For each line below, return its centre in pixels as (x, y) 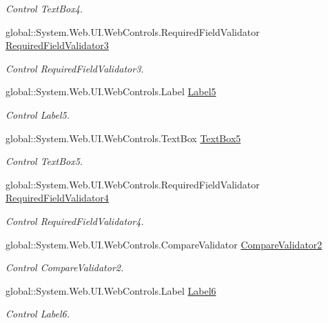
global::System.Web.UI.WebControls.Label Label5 (111, 91)
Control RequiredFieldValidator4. (75, 221)
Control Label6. (38, 314)
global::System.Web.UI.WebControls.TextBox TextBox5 (123, 138)
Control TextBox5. (44, 161)
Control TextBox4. (44, 8)
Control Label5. (38, 114)
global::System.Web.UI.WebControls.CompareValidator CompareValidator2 (164, 244)
